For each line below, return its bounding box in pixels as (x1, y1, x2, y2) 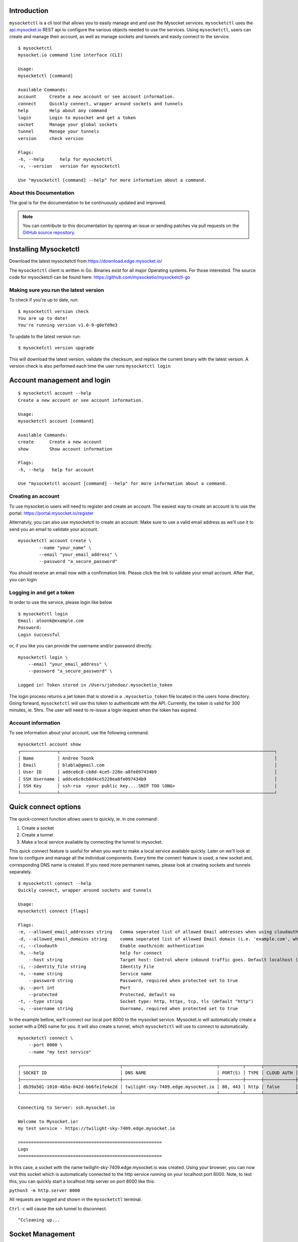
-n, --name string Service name (18, 971, 151, 976)
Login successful (18, 631, 60, 637)
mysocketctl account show (18, 741, 81, 747)
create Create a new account (18, 439, 102, 445)
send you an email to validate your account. (9, 526, 99, 532)
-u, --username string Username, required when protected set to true (18, 1006, 238, 1011)
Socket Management (9, 1230, 75, 1239)
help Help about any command (18, 108, 107, 114)
